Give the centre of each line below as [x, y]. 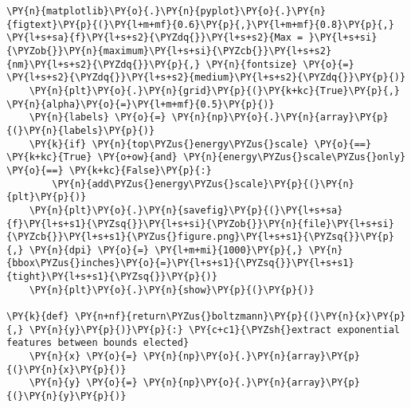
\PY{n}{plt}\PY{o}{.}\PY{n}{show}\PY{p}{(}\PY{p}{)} [172, 290]
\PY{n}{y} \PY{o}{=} [83, 383]
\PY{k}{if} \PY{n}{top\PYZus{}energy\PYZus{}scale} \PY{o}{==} [200, 144]
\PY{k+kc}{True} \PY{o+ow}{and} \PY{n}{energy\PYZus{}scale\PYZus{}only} [206, 157]
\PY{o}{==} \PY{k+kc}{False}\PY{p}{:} [109, 170]
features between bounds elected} [98, 343]
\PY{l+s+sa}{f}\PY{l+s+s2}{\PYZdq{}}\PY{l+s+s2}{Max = [155, 38]
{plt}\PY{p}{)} [47, 197]
